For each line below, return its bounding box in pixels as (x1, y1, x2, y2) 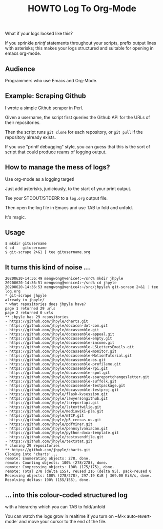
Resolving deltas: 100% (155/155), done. (5, 478, 91, 482)
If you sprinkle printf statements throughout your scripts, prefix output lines (5, 40, 157, 46)
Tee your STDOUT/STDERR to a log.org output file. (5, 195, 108, 201)
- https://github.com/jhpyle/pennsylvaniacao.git (5, 426, 108, 431)
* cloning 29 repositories (5, 443, 60, 448)
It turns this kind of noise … (5, 263, 90, 271)
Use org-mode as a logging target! (5, 176, 75, 182)
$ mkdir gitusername (5, 241, 47, 246)
